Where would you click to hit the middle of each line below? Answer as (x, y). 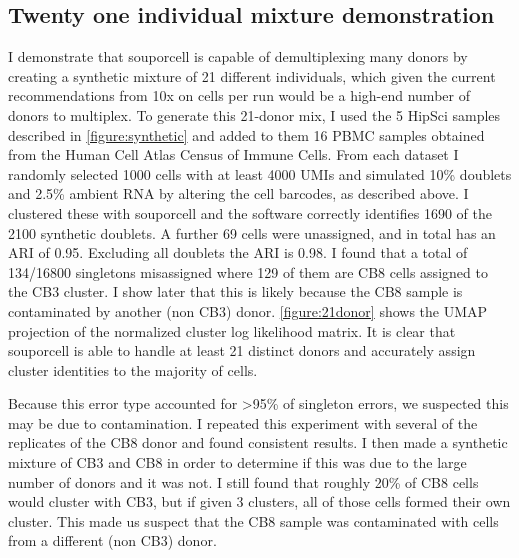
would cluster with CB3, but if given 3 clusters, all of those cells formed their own (259, 501)
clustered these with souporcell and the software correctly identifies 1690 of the (250, 212)
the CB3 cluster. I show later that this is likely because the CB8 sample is (235, 291)
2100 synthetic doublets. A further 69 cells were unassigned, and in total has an (252, 232)
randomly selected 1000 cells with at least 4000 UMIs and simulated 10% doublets (260, 173)
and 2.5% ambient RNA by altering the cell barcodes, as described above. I (238, 193)
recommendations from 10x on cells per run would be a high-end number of (239, 95)
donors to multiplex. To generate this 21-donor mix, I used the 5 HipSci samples (254, 114)
